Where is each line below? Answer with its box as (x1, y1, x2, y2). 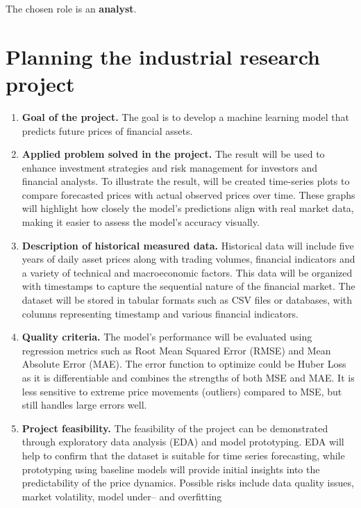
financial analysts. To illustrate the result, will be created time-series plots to (22, 174, 350, 188)
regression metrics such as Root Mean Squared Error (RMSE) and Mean (22, 343, 331, 357)
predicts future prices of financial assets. (22, 123, 193, 138)
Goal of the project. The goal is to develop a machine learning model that (22, 109, 349, 124)
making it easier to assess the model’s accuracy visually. (22, 215, 260, 229)
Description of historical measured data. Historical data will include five (22, 238, 354, 252)
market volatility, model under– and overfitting (22, 489, 222, 503)
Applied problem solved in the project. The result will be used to (22, 147, 325, 161)
